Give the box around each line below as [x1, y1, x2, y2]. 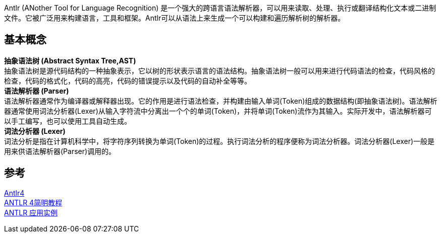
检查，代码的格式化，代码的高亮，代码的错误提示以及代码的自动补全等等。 [4, 76, 251, 85]
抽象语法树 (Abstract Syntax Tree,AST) [4, 56, 136, 65]
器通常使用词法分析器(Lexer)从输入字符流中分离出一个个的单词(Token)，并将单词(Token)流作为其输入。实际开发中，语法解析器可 [4, 106, 432, 115]
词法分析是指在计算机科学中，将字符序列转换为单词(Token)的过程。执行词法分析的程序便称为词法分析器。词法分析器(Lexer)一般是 [4, 136, 435, 145]
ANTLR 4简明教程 [4, 198, 63, 207]
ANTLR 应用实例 [4, 208, 58, 217]
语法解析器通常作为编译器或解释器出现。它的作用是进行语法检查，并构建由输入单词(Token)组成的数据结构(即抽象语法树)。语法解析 [4, 96, 437, 105]
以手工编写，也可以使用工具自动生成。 [4, 116, 131, 125]
